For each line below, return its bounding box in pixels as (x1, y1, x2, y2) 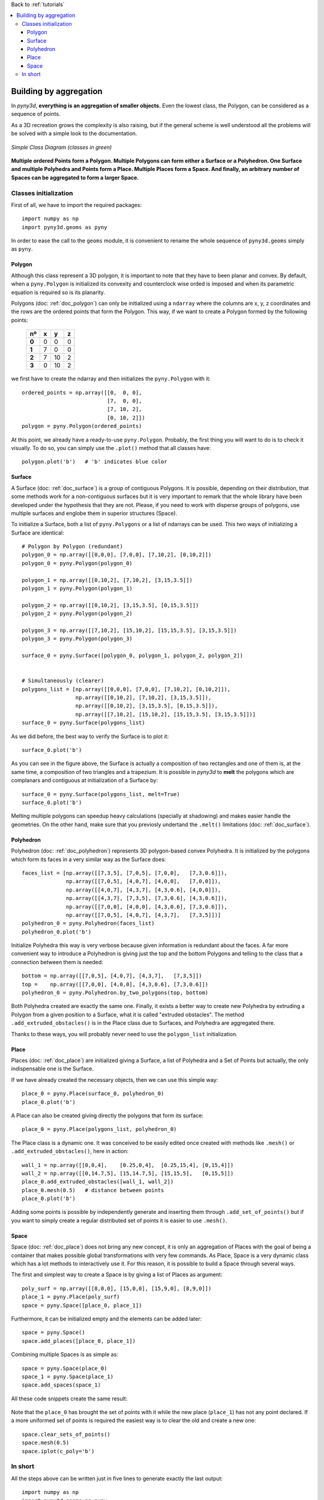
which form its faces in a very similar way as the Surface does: (11, 856, 166, 863)
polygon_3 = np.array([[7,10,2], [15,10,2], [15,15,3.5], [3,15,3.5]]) (22, 627, 237, 634)
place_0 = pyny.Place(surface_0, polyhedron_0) (22, 1090, 164, 1097)
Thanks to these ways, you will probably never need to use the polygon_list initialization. (11, 1030, 238, 1037)
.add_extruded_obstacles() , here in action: (11, 1148, 129, 1155)
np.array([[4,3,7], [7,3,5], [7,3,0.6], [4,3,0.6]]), (66, 895, 227, 902)
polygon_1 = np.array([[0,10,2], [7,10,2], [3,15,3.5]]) (22, 577, 193, 583)
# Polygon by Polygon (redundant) (22, 543, 123, 550)
